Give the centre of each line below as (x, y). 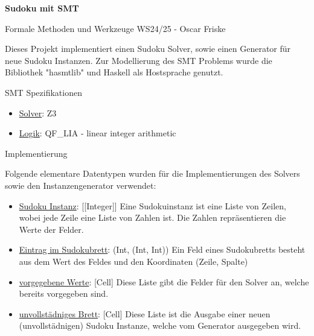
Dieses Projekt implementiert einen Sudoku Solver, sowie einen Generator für (148, 49)
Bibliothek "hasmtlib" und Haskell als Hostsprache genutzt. (114, 72)
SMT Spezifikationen (43, 92)
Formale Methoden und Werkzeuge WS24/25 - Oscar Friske (115, 28)
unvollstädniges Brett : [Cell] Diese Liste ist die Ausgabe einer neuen (145, 313)
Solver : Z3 (38, 113)
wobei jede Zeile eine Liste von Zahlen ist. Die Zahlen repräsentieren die (152, 217)
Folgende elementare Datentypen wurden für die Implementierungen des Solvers (152, 173)
